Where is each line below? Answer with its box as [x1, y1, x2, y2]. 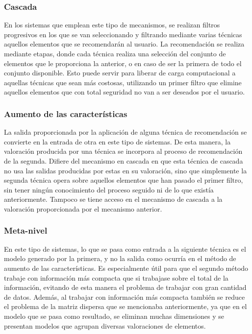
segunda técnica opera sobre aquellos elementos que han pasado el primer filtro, [4, 175, 243, 185]
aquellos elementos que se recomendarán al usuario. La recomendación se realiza [4, 39, 245, 49]
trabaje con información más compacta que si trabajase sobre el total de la [4, 272, 228, 283]
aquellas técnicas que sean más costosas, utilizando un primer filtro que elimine [4, 77, 242, 87]
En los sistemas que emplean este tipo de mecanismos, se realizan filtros [4, 20, 220, 30]
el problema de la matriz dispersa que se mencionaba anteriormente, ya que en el [4, 301, 247, 311]
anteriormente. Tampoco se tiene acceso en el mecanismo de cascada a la [4, 194, 223, 204]
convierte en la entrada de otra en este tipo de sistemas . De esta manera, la [4, 136, 231, 146]
